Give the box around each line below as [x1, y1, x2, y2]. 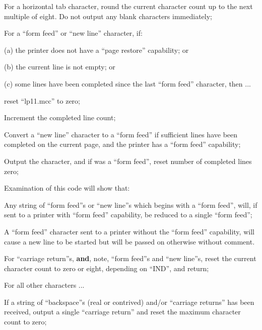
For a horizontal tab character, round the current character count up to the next [4, 1, 253, 11]
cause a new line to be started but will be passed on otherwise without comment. [4, 236, 255, 246]
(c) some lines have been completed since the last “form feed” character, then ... [4, 78, 251, 89]
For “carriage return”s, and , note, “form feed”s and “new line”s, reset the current [4, 253, 256, 264]
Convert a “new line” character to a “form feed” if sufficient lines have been [4, 129, 238, 139]
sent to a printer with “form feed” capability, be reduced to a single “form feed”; [4, 209, 252, 220]
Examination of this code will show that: [4, 183, 130, 193]
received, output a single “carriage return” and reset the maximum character [4, 306, 241, 317]
